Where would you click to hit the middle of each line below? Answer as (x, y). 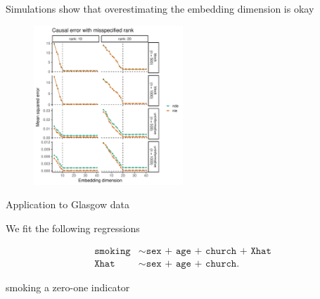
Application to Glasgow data (68, 204)
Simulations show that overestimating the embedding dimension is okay (160, 8)
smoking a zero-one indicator (68, 287)
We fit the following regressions (73, 228)
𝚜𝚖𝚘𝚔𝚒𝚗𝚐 (113, 251)
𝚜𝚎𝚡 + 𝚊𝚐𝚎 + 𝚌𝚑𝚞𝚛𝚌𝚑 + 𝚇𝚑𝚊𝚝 (209, 251)
